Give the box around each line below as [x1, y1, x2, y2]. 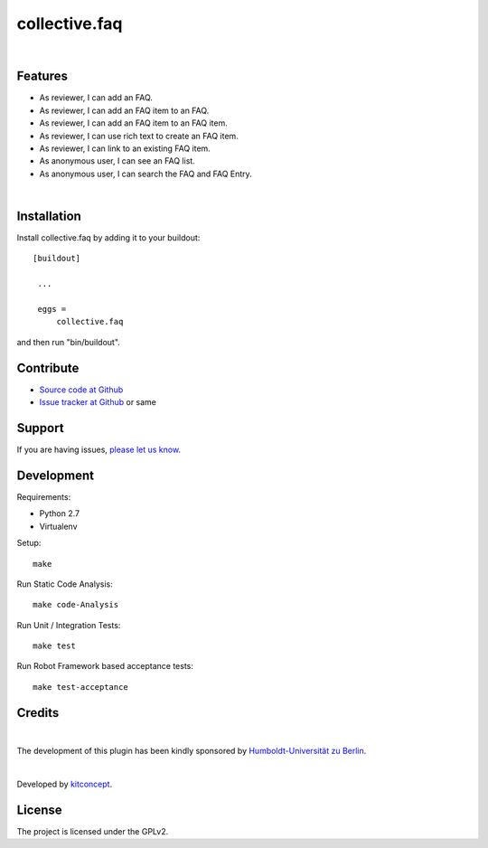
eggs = [37, 304, 67, 315]
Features [16, 69, 68, 84]
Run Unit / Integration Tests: [16, 619, 121, 630]
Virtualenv [39, 521, 78, 532]
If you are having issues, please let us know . [16, 444, 181, 456]
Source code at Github [39, 384, 124, 395]
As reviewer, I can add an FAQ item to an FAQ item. [39, 118, 228, 128]
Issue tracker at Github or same [39, 397, 157, 408]
